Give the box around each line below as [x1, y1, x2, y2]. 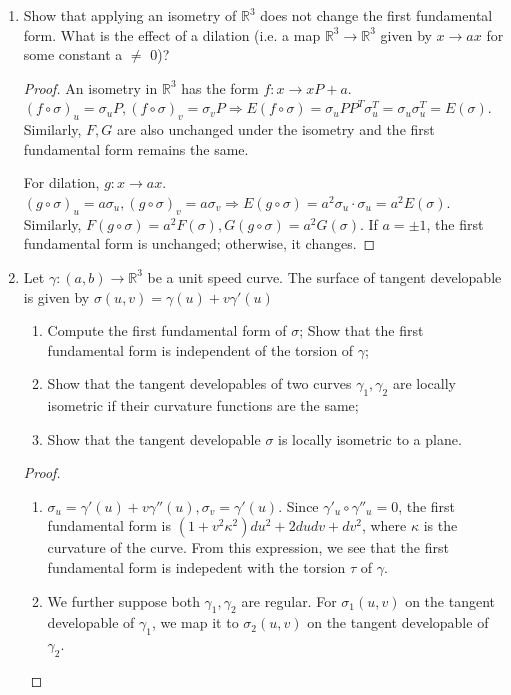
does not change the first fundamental [260, 5, 493, 25]
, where [361, 515, 407, 536]
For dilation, [23, 172, 100, 193]
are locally [392, 373, 457, 394]
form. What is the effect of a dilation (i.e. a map [23, 24, 321, 45]
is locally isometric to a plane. [278, 428, 462, 449]
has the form [181, 77, 259, 98]
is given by [23, 286, 90, 307]
